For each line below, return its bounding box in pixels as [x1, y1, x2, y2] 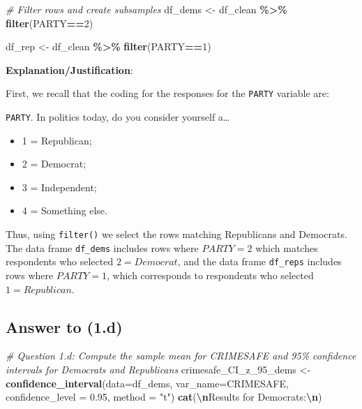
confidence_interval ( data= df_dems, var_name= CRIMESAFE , [6, 375, 289, 390]
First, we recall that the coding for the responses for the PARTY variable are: [6, 86, 329, 101]
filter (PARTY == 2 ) [6, 15, 93, 30]
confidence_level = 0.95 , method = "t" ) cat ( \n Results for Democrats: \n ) [6, 389, 322, 404]
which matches [255, 240, 318, 255]
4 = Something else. [22, 203, 107, 218]
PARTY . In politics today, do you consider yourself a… [6, 110, 230, 124]
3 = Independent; [22, 179, 97, 194]
